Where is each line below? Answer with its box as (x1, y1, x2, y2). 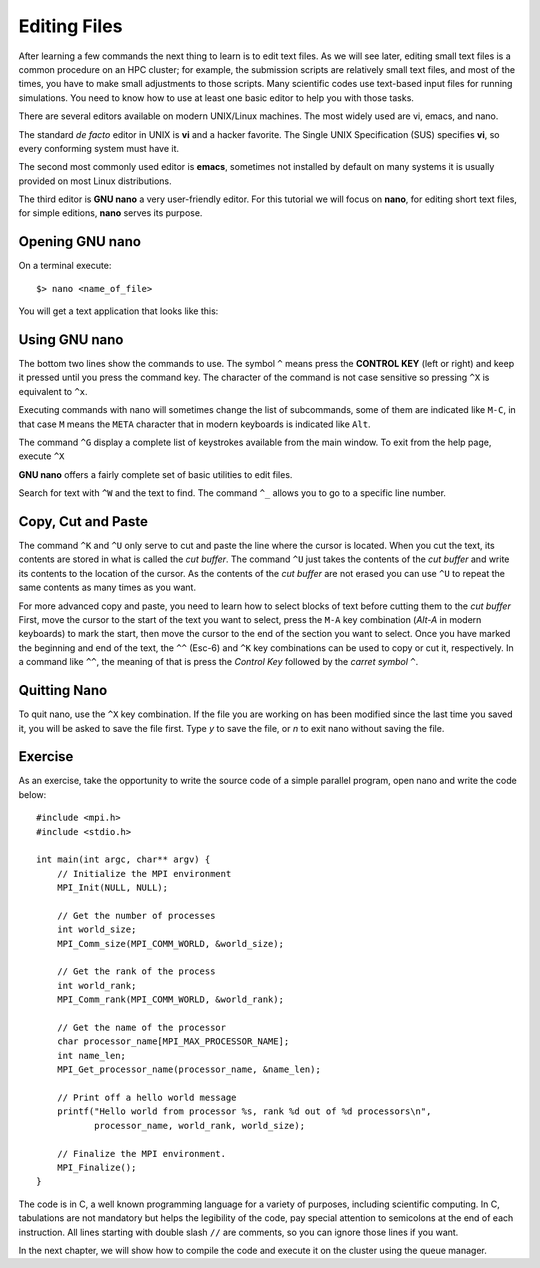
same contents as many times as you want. (18, 581, 197, 594)
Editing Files (18, 15, 123, 37)
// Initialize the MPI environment (56, 868, 232, 879)
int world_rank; (56, 980, 137, 991)
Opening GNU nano (18, 233, 142, 250)
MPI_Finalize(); (56, 1161, 137, 1173)
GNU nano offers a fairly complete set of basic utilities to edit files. (18, 468, 293, 480)
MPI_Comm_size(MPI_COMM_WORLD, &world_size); (56, 938, 285, 949)
